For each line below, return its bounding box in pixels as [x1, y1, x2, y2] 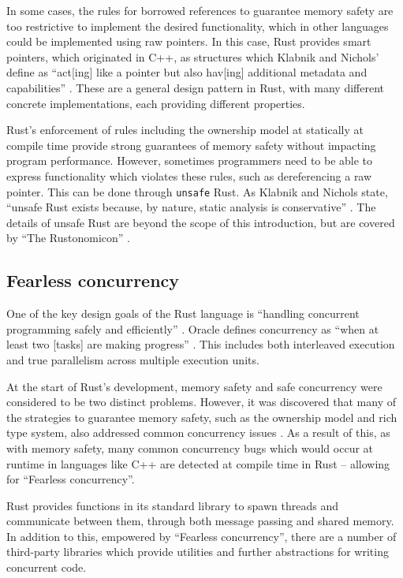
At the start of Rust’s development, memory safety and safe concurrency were [6, 378, 382, 394]
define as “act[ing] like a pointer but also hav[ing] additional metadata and [6, 64, 368, 80]
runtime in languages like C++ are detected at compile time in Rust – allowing [6, 455, 390, 472]
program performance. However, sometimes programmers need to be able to [6, 152, 373, 169]
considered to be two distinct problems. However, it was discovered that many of [6, 393, 396, 410]
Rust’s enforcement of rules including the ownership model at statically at [6, 121, 364, 138]
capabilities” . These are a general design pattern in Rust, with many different [6, 79, 384, 95]
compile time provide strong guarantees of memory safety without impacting [6, 136, 376, 153]
